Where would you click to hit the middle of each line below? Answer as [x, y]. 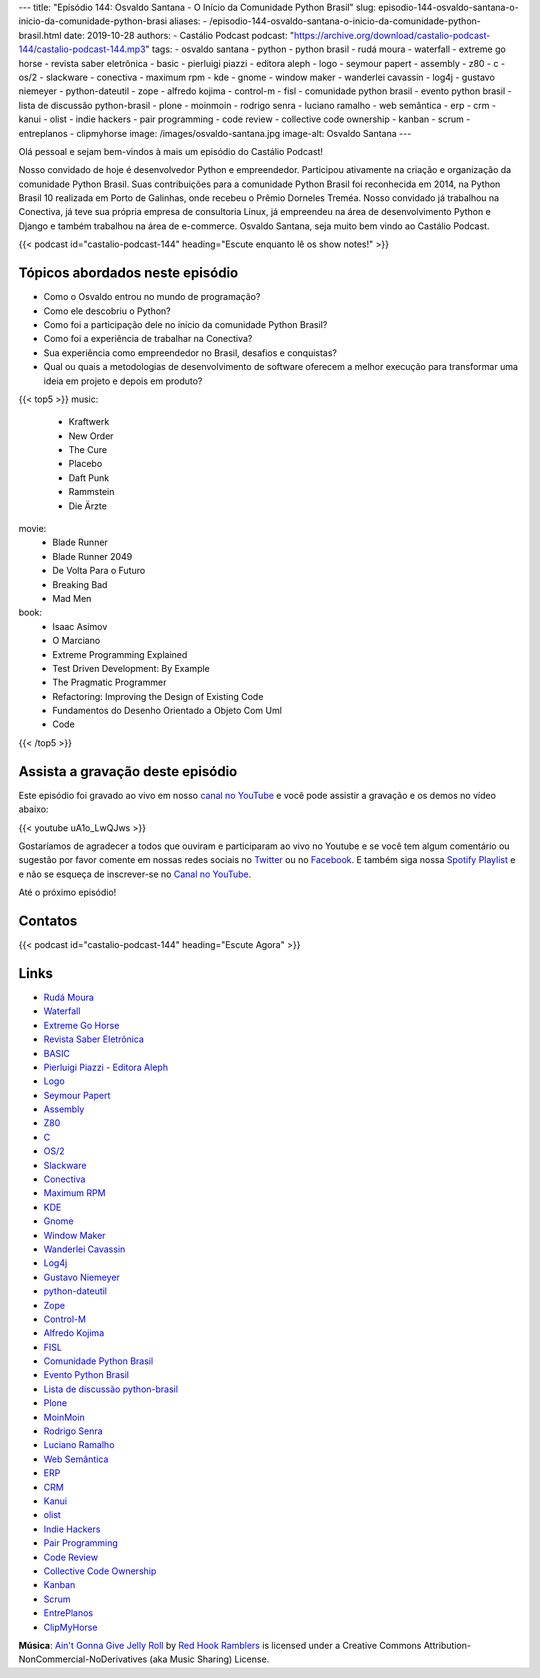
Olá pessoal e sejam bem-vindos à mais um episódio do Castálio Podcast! [171, 151]
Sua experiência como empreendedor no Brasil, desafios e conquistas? [190, 352]
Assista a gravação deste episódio [128, 771]
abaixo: [33, 809]
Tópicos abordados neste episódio [128, 273]
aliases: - [188, 21]
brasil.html [40, 35]
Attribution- [447, 1645]
